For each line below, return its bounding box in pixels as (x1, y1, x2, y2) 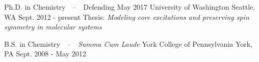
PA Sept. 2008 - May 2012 (4, 48, 86, 59)
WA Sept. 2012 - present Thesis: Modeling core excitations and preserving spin (4, 11, 249, 22)
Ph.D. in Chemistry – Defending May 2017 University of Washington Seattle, (4, 2, 255, 12)
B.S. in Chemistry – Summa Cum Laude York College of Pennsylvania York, (4, 38, 253, 49)
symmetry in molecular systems (4, 21, 102, 32)
